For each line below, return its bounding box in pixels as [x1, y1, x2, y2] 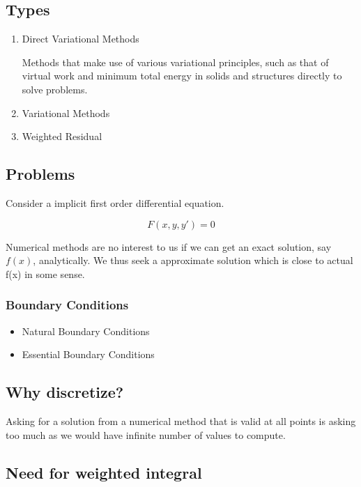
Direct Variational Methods [22, 31, 139, 46]
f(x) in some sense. [6, 266, 85, 281]
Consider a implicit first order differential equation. [6, 195, 224, 210]
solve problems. [22, 82, 88, 96]
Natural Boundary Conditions [22, 323, 150, 338]
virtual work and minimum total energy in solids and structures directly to [22, 68, 342, 83]
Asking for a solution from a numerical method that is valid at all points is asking [6, 413, 356, 428]
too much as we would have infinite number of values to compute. [6, 427, 286, 442]
